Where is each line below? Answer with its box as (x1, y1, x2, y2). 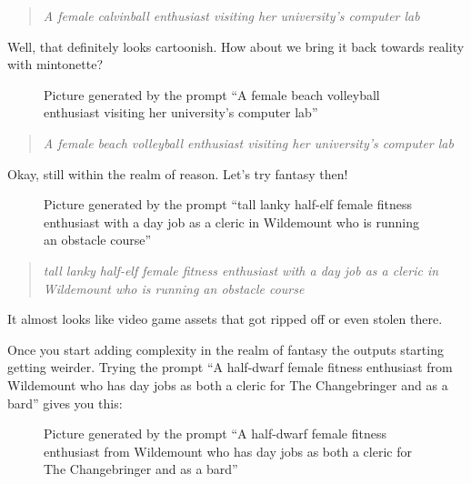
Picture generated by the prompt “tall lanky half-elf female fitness (44, 195, 412, 214)
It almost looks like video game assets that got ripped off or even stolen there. (7, 309, 443, 328)
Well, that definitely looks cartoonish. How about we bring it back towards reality (7, 36, 465, 55)
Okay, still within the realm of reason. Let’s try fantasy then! (7, 164, 348, 183)
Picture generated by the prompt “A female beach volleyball (44, 85, 380, 104)
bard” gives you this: (7, 393, 123, 412)
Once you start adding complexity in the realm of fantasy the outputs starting (7, 339, 444, 358)
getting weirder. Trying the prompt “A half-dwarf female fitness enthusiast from (7, 358, 453, 377)
